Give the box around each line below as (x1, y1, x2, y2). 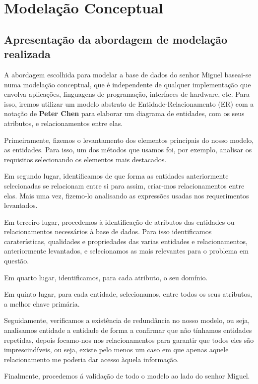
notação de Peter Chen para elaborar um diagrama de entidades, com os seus (4, 108, 245, 119)
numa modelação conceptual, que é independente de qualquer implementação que (4, 79, 251, 89)
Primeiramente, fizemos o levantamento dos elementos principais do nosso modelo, (4, 134, 254, 145)
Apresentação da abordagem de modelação (4, 31, 228, 47)
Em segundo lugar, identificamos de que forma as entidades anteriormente (4, 171, 229, 181)
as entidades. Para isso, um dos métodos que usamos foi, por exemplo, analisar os (4, 144, 252, 155)
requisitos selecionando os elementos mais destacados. (4, 154, 167, 164)
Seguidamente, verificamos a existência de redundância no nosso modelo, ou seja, (4, 315, 250, 325)
